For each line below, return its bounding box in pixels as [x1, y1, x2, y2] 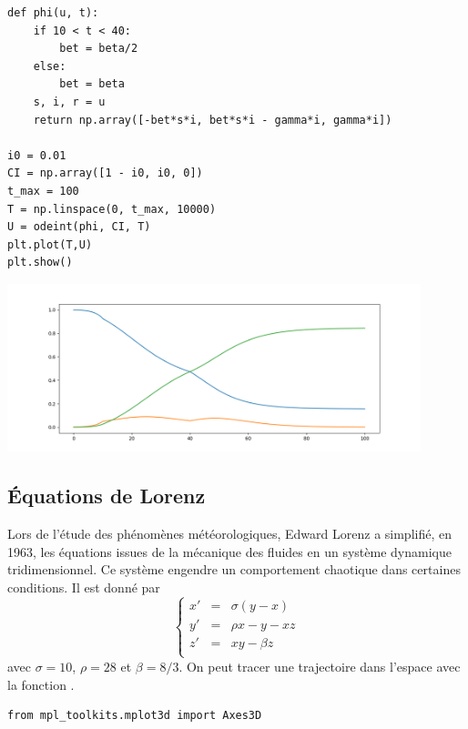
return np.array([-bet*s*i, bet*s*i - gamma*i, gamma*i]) [33, 113, 392, 127]
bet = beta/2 [59, 42, 138, 56]
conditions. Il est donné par [7, 577, 160, 596]
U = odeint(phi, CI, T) [7, 220, 151, 234]
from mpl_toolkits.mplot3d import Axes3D [7, 709, 262, 723]
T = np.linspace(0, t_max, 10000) [7, 202, 217, 216]
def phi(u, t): [7, 6, 99, 19]
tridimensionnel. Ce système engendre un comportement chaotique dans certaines [7, 560, 461, 579]
